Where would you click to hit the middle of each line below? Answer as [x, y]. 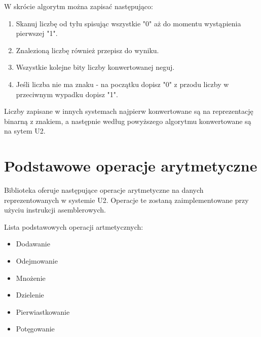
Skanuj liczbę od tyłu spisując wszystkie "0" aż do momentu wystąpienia [128, 23]
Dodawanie [33, 244]
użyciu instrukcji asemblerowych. [55, 210]
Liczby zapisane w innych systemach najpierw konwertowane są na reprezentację [129, 111]
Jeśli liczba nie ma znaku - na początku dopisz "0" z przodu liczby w [122, 84]
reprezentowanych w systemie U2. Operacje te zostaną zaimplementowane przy [126, 200]
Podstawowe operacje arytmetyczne [131, 166]
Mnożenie [31, 278]
